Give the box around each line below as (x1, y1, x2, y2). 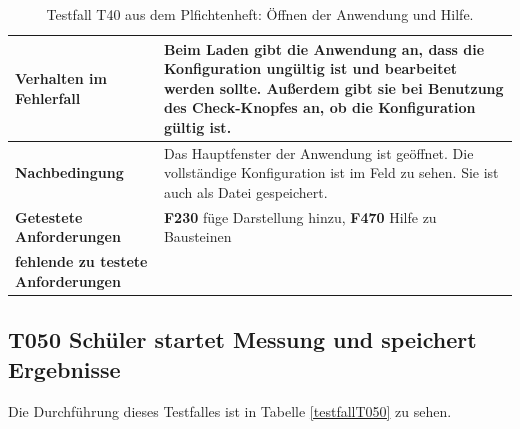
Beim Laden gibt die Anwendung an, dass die (163, 38, 485, 59)
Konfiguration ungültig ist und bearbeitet (163, 58, 458, 79)
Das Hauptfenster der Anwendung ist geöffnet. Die (163, 142, 474, 163)
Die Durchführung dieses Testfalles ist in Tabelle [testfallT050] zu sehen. (8, 400, 452, 421)
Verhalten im (15, 67, 107, 88)
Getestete (15, 206, 83, 227)
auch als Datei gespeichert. (163, 182, 328, 202)
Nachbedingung (15, 162, 124, 183)
